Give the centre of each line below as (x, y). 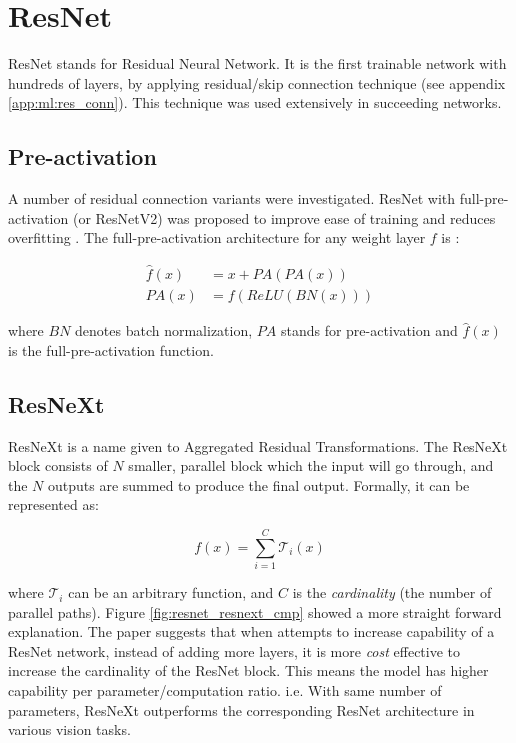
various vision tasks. (69, 729)
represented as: (53, 504)
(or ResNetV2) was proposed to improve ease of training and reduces (284, 217)
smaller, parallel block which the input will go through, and (311, 465)
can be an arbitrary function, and (171, 592)
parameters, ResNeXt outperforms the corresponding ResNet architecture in (241, 709)
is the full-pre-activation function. (111, 349)
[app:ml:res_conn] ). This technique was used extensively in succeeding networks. (255, 102)
